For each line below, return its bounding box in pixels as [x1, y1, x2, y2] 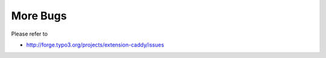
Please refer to [11, 30, 48, 37]
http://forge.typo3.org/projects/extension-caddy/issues [26, 41, 164, 48]
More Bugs [11, 9, 67, 22]
